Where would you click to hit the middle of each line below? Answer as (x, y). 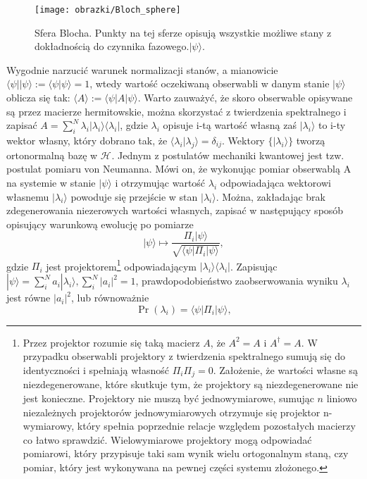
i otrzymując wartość (160, 182)
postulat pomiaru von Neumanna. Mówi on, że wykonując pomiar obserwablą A (179, 169)
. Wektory (243, 141)
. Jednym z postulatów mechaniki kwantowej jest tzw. (228, 155)
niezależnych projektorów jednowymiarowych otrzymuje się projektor (172, 412)
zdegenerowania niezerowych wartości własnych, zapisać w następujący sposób (175, 210)
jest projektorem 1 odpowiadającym (121, 265)
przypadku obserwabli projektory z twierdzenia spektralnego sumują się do (184, 356)
